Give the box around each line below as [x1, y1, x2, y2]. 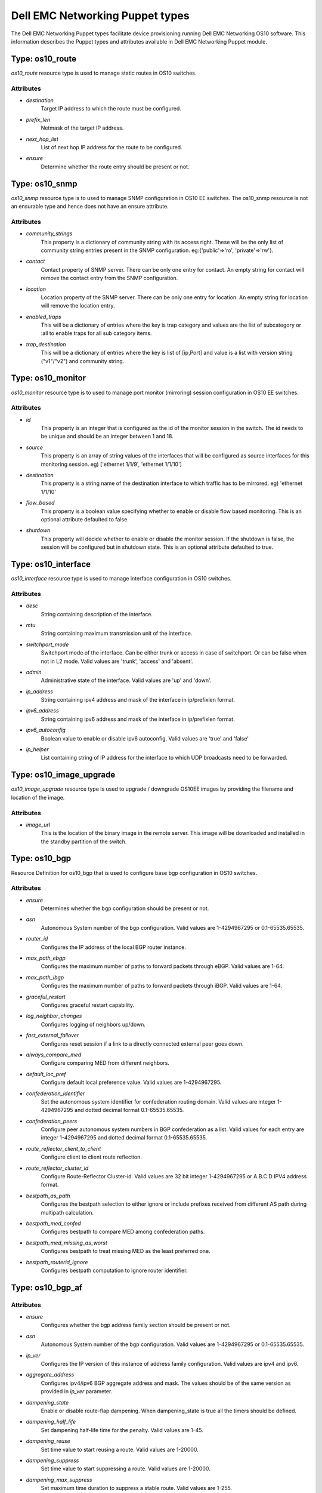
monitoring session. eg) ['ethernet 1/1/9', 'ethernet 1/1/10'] [41, 460, 182, 468]
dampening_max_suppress [26, 1476, 92, 1483]
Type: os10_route [11, 54, 77, 64]
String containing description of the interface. [41, 610, 153, 618]
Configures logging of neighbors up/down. [41, 1021, 146, 1028]
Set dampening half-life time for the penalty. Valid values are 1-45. [41, 1426, 204, 1433]
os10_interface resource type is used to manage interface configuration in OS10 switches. [11, 575, 232, 582]
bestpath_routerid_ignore [26, 1258, 88, 1265]
